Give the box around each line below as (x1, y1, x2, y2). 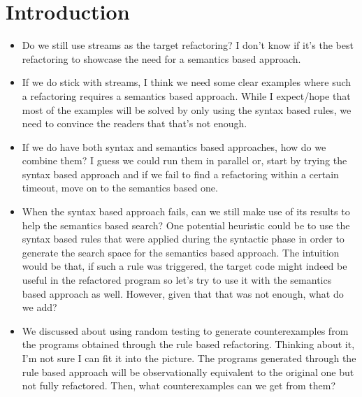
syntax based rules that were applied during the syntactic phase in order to (22, 231, 345, 246)
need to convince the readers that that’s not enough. (22, 116, 247, 131)
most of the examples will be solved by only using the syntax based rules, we (22, 102, 352, 117)
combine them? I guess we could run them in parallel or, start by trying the (22, 153, 347, 168)
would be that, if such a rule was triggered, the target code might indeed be (22, 259, 347, 273)
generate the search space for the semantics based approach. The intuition (22, 245, 340, 259)
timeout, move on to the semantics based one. (22, 180, 218, 195)
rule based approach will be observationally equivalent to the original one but (22, 364, 354, 379)
